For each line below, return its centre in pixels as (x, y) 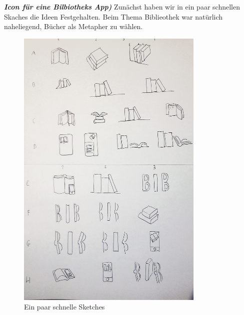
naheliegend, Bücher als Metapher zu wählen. (73, 26)
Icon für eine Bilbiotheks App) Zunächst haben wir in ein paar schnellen (122, 7)
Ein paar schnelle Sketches (64, 307)
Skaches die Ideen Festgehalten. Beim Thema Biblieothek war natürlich (113, 16)
